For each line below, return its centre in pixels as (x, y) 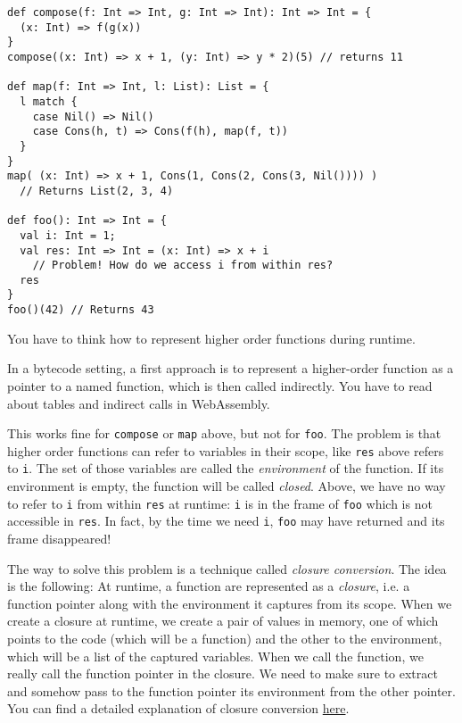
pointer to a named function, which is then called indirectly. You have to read (220, 385)
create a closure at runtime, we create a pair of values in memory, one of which (223, 621)
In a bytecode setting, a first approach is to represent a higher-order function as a (231, 368)
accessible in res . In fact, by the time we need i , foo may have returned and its (226, 521)
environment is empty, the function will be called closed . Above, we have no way (227, 486)
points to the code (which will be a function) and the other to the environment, (225, 638)
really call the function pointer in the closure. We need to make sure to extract (223, 673)
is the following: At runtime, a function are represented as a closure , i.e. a (209, 586)
